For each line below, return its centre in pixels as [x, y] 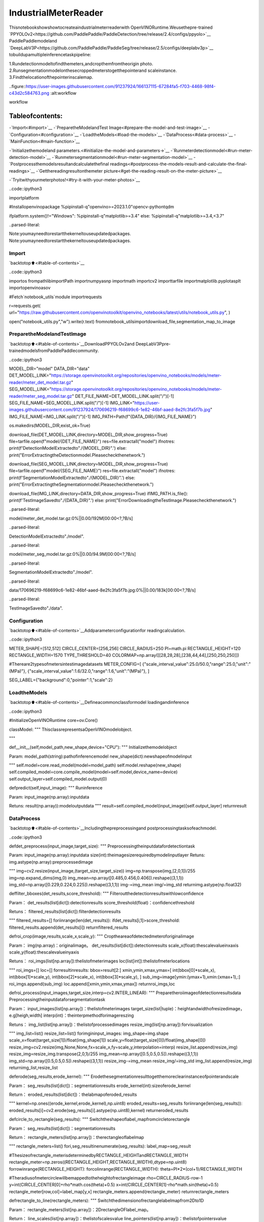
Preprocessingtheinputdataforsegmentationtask [57, 1000]
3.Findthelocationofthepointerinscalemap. [51, 77]
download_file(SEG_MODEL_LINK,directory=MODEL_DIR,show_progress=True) [88, 464]
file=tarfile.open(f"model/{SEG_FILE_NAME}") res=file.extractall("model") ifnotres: [92, 471]
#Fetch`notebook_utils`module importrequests [55, 297]
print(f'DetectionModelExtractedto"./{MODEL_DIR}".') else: [68, 448]
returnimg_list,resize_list [33, 1068]
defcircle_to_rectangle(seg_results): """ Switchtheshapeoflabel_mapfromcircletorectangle [99, 1119]
